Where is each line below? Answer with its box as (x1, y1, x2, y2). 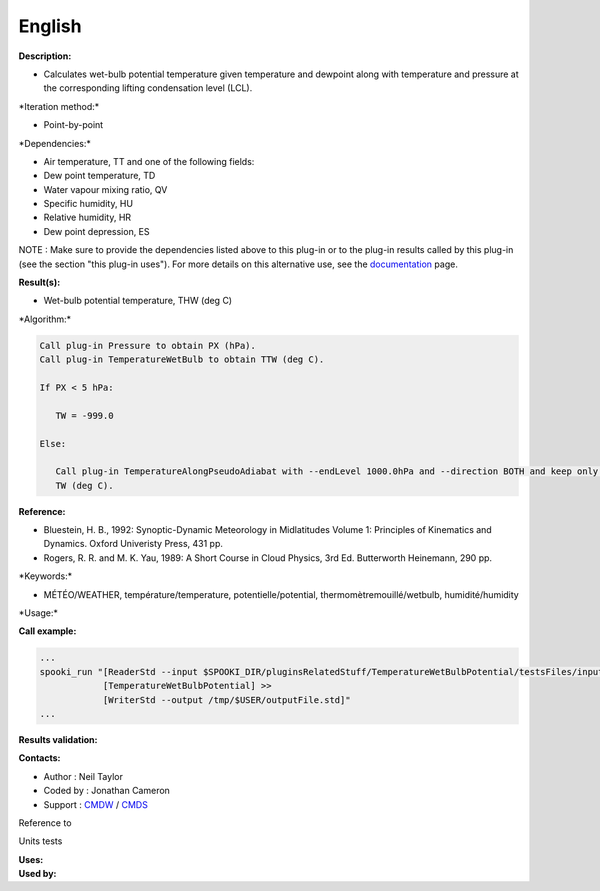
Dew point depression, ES (43, 225, 150, 237)
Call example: (18, 625, 77, 637)
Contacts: (18, 752, 61, 764)
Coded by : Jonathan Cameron (43, 785, 170, 797)
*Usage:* (18, 607, 59, 619)
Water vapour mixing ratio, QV (43, 183, 168, 195)
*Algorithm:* (18, 313, 72, 325)
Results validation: (18, 733, 98, 745)
